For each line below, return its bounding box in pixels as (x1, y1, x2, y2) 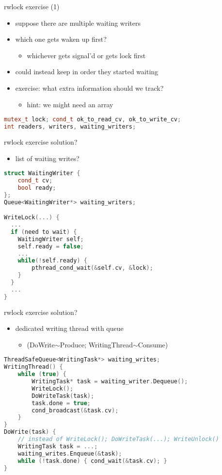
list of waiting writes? (15, 153, 79, 163)
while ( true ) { (17, 371, 66, 378)
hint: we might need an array (27, 99, 113, 109)
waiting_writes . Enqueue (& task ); (17, 450, 122, 457)
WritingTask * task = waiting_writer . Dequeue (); (32, 378, 188, 385)
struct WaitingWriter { (4, 170, 80, 177)
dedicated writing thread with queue (15, 323, 124, 333)
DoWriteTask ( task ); (32, 392, 95, 399)
